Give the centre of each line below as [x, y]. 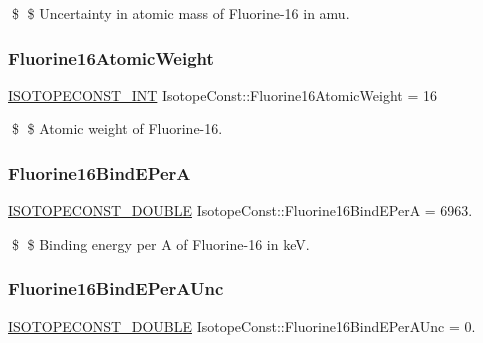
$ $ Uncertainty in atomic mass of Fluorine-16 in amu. [180, 13]
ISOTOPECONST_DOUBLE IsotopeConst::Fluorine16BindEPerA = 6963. [240, 210]
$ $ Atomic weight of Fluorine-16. [117, 128]
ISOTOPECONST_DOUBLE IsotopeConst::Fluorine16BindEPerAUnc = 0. [242, 325]
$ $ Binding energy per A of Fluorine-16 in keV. [160, 243]
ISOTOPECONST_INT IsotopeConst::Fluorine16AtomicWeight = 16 [222, 94]
